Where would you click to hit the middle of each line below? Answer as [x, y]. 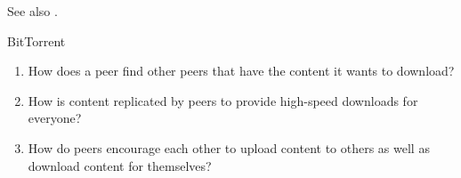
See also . [32, 11]
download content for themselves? [120, 165]
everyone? [55, 118]
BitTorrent [36, 40]
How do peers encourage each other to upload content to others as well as [229, 147]
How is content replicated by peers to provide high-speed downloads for [223, 100]
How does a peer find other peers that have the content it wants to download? [241, 71]
